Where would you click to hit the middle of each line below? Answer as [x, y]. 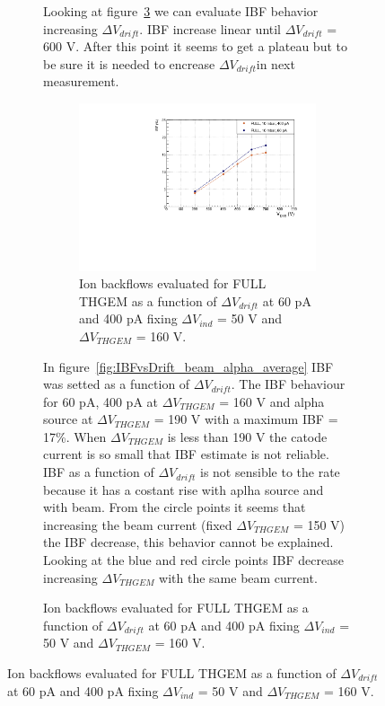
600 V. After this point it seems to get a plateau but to [195, 46]
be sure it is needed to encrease [129, 63]
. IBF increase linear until [210, 28]
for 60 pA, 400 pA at [101, 401]
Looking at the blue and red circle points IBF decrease [193, 560]
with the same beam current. [238, 577]
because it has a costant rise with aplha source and [184, 489]
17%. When [75, 436]
